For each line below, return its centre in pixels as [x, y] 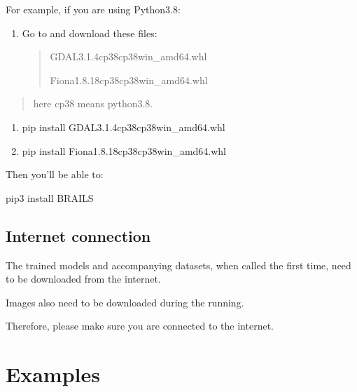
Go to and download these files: [90, 33]
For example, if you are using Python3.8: [93, 9]
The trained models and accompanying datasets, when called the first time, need [178, 265]
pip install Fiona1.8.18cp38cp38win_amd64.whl [124, 150]
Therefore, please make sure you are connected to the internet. [140, 326]
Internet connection [78, 235]
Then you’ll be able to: [55, 174]
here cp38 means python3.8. [93, 103]
